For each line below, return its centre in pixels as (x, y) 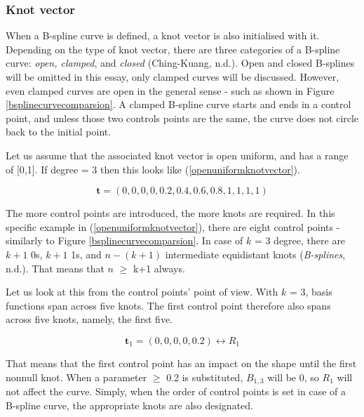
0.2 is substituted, (205, 377)
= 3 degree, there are (300, 240)
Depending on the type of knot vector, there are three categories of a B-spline (173, 49)
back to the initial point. (59, 132)
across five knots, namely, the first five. (89, 319)
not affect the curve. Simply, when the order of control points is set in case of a (176, 391)
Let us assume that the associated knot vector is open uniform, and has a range (177, 155)
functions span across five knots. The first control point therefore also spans (168, 305)
